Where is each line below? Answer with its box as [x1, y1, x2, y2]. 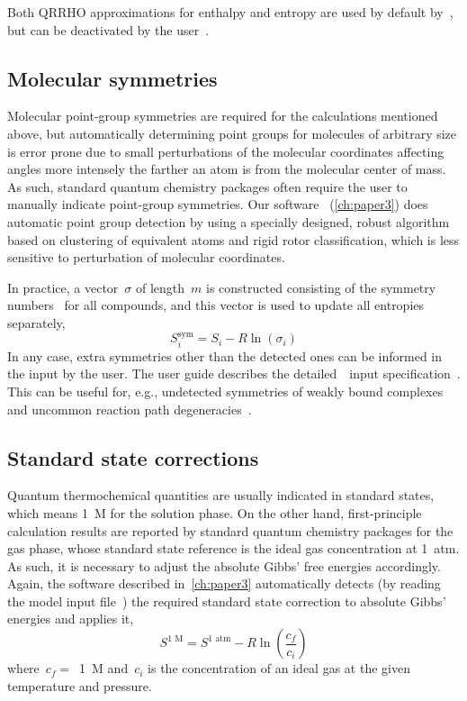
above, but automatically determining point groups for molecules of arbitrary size [7, 123, 457, 142]
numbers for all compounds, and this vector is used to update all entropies [7, 296, 425, 314]
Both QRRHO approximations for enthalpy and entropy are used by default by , [7, 3, 454, 21]
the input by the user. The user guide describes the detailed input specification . [7, 364, 461, 383]
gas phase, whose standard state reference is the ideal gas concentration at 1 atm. [7, 539, 460, 558]
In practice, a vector [7, 278, 119, 296]
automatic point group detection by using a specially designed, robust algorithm [7, 212, 450, 231]
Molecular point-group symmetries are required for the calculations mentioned [7, 106, 438, 125]
